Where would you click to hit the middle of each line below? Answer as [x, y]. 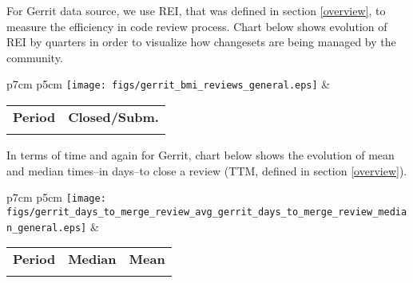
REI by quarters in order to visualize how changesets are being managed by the [201, 42]
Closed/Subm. [113, 117]
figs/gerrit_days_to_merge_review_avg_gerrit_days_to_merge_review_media [207, 212]
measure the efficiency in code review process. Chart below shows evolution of [197, 26]
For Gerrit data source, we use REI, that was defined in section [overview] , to [196, 10]
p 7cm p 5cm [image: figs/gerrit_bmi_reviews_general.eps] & [169, 84]
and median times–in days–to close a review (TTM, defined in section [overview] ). [207, 170]
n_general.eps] [47, 228]
